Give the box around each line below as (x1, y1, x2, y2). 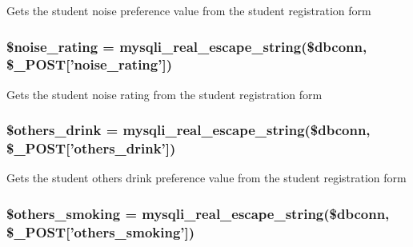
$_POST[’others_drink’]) (6, 138, 176, 158)
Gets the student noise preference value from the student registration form (6, 2, 371, 18)
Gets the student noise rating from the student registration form (6, 86, 323, 102)
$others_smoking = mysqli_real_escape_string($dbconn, (6, 203, 390, 223)
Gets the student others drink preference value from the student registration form (6, 169, 407, 186)
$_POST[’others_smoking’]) (6, 221, 195, 241)
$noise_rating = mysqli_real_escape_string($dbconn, (6, 36, 367, 56)
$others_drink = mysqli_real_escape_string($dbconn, (6, 120, 371, 140)
